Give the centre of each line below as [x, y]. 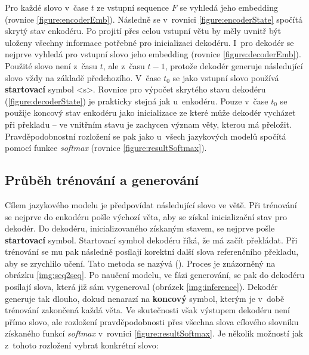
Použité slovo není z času [51, 65]
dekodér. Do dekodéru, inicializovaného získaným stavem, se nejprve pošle [140, 228]
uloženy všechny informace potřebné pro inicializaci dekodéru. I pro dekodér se [149, 42]
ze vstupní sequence [133, 7]
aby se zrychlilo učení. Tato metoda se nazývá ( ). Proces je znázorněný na [140, 263]
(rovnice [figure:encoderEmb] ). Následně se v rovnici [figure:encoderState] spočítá [154, 19]
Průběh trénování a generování [102, 180]
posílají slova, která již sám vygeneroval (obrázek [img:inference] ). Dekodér [141, 287]
